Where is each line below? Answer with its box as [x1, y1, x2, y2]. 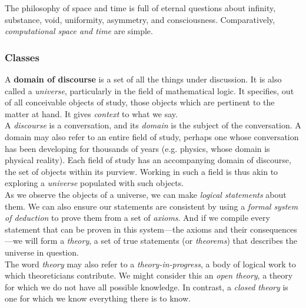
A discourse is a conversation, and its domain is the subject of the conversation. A [5, 119, 301, 131]
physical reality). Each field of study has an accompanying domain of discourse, [5, 154, 291, 166]
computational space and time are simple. [5, 25, 153, 37]
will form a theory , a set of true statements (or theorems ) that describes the [25, 234, 298, 247]
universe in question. [5, 246, 79, 258]
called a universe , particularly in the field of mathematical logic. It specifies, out [5, 84, 294, 97]
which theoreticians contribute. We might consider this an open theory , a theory [5, 269, 293, 281]
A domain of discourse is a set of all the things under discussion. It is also [5, 73, 282, 85]
